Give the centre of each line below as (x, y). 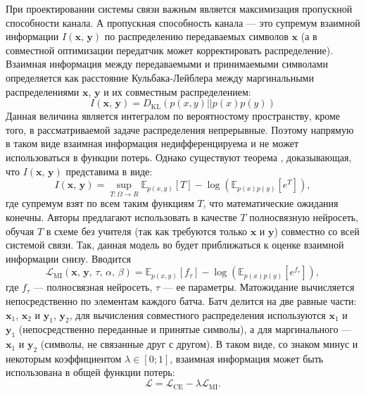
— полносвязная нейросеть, (93, 287)
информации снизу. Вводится (68, 258)
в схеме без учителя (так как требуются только (147, 231)
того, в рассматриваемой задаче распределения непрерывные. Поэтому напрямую (180, 129)
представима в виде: (109, 171)
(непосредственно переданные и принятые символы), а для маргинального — (185, 329)
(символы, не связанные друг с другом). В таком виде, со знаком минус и (199, 344)
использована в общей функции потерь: (90, 372)
